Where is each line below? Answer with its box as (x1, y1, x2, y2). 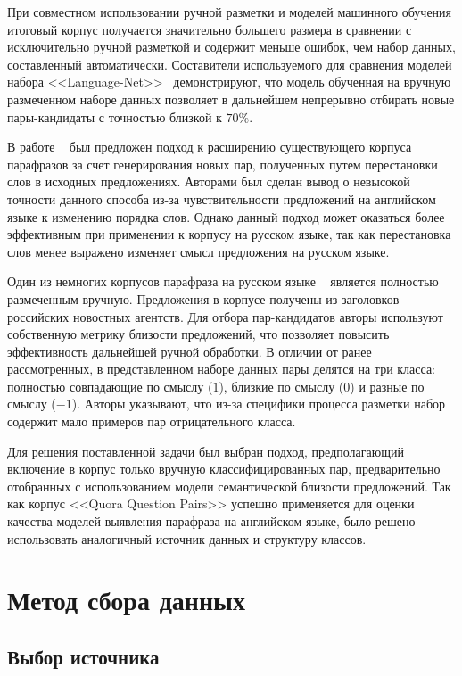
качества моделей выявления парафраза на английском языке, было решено (7, 512, 416, 531)
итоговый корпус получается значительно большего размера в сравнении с (7, 20, 412, 38)
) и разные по (350, 376, 425, 395)
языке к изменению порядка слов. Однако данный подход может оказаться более (7, 207, 445, 226)
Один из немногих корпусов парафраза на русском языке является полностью (7, 272, 439, 291)
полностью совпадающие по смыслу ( (7, 376, 213, 395)
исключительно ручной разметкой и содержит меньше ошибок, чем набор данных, (7, 37, 456, 56)
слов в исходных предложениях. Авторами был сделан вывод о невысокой (7, 172, 410, 191)
